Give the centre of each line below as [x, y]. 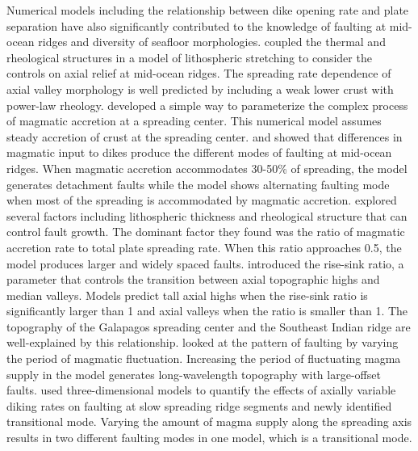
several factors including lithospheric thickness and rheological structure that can [207, 215]
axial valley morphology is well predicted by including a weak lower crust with [200, 89]
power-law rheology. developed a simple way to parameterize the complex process [207, 105]
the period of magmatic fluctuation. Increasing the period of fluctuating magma [204, 358]
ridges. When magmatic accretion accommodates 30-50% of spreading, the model [207, 168]
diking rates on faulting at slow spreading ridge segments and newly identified [199, 405]
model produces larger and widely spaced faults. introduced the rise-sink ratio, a [205, 263]
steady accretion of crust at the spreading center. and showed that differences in [205, 136]
